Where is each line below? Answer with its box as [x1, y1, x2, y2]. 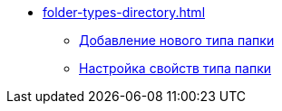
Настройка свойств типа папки [79, 60, 272, 76]
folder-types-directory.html [43, 5, 206, 20]
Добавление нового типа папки [79, 32, 275, 48]
